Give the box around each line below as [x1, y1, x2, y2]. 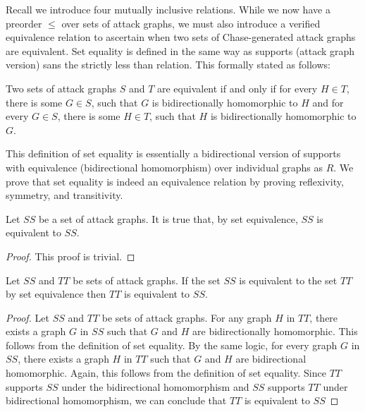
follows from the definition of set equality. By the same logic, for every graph [6, 337, 338, 352]
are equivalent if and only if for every [156, 80, 318, 95]
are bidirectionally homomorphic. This [192, 324, 358, 339]
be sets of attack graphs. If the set [73, 272, 221, 287]
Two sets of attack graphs [6, 80, 116, 95]
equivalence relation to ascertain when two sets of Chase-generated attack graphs [6, 30, 356, 44]
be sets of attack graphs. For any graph [101, 310, 272, 325]
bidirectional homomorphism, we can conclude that [6, 393, 227, 408]
